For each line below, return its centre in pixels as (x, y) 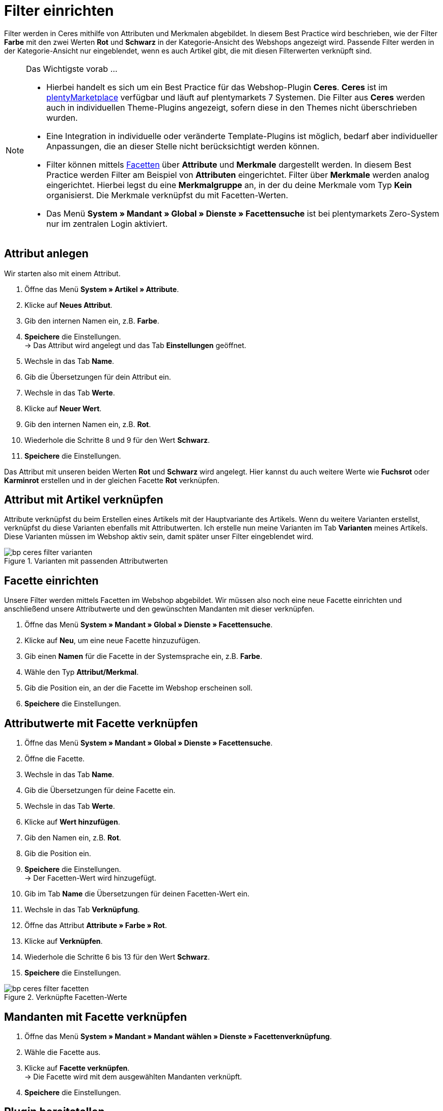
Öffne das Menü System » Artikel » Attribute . (102, 289)
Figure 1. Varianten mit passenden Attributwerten (86, 561)
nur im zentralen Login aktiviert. (107, 223)
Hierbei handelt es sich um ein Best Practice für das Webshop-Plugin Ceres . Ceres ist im (217, 87)
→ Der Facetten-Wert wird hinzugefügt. (90, 878)
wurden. (62, 117)
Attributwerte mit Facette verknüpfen (101, 723)
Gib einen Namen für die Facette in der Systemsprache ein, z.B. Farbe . (143, 656)
